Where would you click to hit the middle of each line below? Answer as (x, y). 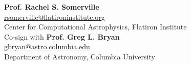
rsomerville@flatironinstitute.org (55, 17)
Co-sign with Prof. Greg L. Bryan (62, 36)
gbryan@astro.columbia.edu (47, 46)
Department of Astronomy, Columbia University (80, 56)
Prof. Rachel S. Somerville (52, 7)
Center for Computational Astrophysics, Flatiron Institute (95, 27)
